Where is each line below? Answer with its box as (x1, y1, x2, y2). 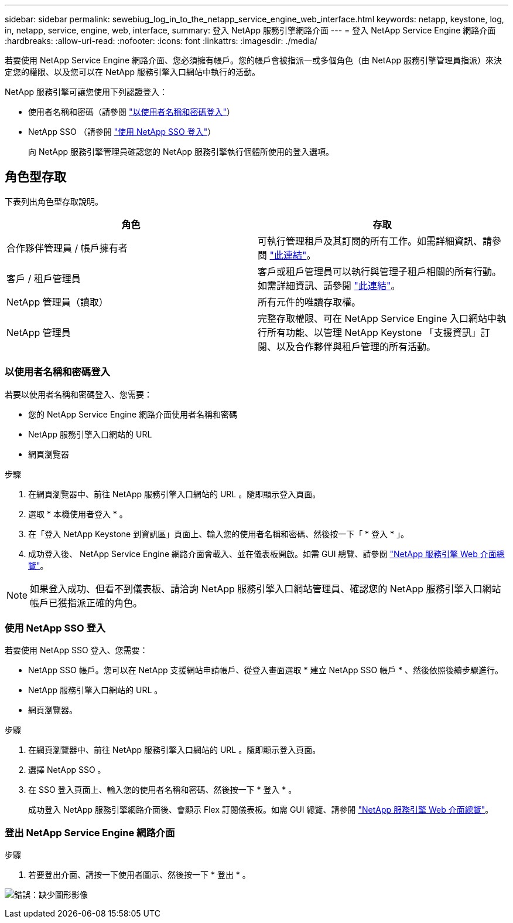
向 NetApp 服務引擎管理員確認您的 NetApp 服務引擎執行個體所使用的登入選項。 (28, 147, 334, 157)
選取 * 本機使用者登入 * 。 (28, 508, 128, 519)
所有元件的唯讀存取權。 (258, 296, 361, 308)
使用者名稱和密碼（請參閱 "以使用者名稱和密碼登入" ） (28, 107, 235, 117)
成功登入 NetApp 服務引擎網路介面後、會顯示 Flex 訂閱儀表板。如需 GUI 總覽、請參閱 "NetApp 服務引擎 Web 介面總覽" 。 (28, 805, 494, 815)
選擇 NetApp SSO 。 (28, 765, 106, 775)
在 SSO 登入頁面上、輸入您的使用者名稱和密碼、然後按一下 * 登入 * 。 (28, 785, 297, 795)
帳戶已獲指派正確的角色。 (30, 596, 143, 609)
